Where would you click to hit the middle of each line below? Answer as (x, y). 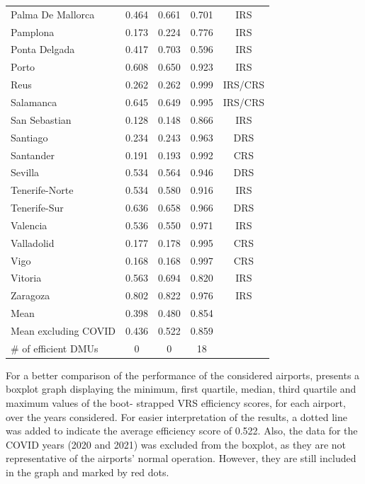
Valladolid (33, 242)
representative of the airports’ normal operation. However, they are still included (181, 458)
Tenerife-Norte (42, 190)
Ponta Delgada (43, 49)
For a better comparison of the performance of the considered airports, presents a (183, 375)
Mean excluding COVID (63, 330)
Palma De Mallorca (53, 14)
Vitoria (26, 278)
